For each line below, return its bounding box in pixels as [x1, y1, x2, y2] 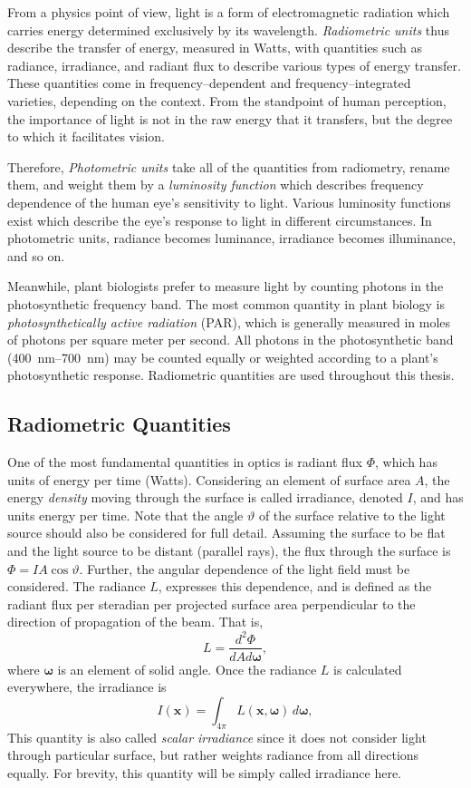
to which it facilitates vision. [7, 127, 165, 146]
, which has [375, 452, 437, 472]
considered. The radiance [7, 577, 146, 596]
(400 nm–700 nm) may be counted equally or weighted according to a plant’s [7, 347, 438, 366]
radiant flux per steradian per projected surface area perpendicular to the [7, 594, 416, 613]
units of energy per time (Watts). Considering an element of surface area [7, 470, 411, 489]
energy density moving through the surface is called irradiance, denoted [7, 488, 403, 507]
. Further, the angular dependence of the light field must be [79, 559, 410, 578]
